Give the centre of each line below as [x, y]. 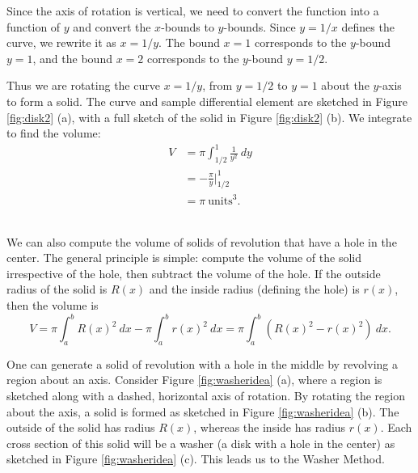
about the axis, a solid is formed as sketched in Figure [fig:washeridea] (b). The [203, 411]
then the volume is [53, 304]
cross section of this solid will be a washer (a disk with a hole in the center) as [201, 443]
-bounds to [188, 26]
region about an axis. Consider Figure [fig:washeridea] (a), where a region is [194, 380]
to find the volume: [54, 133]
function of [34, 26]
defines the [368, 26]
